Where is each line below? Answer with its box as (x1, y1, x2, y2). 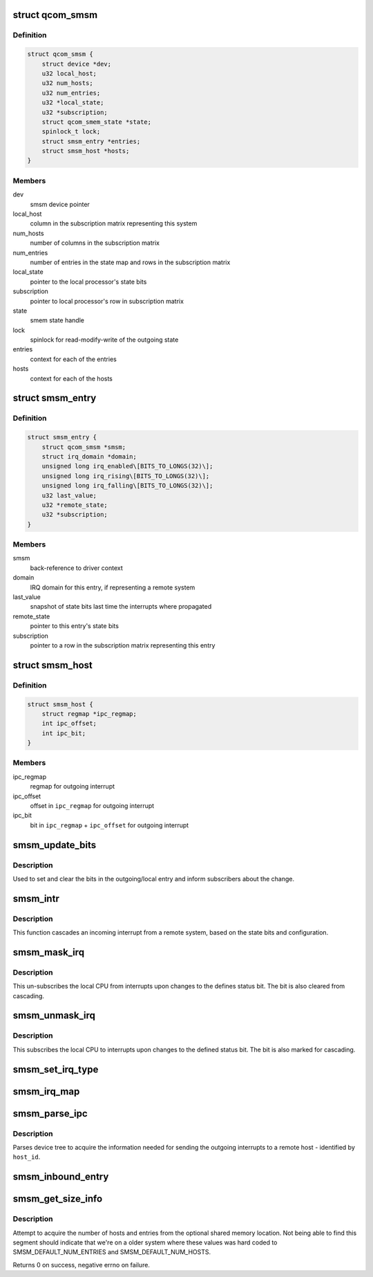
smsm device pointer (30, 200, 90, 208)
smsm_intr (12, 892, 60, 904)
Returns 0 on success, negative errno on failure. (12, 1260, 150, 1269)
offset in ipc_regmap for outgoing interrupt (30, 801, 155, 809)
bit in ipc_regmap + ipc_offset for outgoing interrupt (30, 820, 189, 829)
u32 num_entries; (41, 89, 101, 97)
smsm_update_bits (12, 839, 97, 851)
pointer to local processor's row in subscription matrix (30, 297, 184, 305)
